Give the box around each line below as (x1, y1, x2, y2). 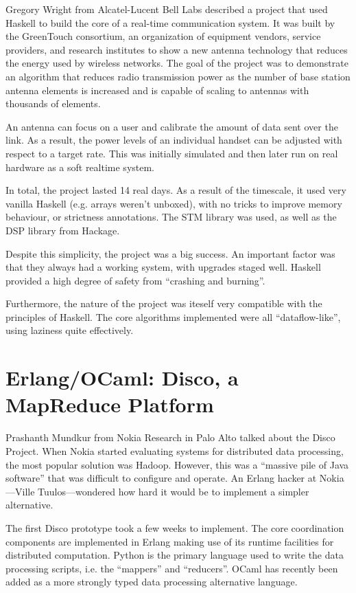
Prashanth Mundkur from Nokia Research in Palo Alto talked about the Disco (5, 430, 335, 445)
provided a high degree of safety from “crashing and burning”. (5, 273, 265, 287)
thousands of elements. (5, 96, 101, 111)
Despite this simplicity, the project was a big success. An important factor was (5, 246, 335, 260)
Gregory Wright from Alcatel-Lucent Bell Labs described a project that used (5, 2, 328, 16)
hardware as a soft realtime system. (5, 159, 154, 174)
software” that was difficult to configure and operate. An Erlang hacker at (5, 471, 317, 485)
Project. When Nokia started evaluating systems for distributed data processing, (5, 443, 344, 458)
